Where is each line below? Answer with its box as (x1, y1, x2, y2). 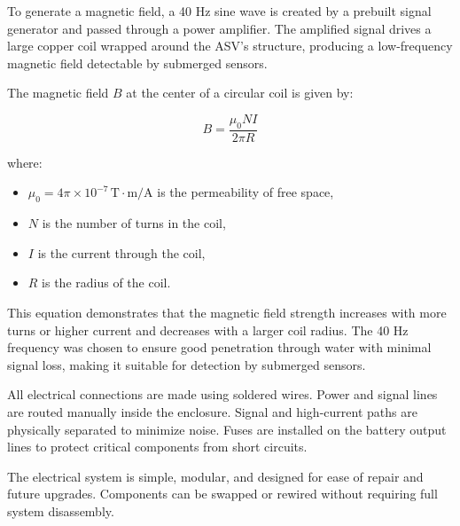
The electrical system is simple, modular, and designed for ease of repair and (7, 467, 424, 485)
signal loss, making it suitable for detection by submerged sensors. (7, 355, 366, 373)
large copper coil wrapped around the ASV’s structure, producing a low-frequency (7, 36, 453, 55)
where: (7, 153, 43, 171)
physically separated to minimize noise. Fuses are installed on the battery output (7, 420, 447, 438)
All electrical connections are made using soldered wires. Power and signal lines (7, 385, 438, 404)
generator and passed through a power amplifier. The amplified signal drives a (7, 19, 432, 37)
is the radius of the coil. (42, 273, 171, 292)
